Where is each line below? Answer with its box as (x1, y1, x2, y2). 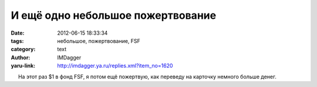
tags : (11, 37, 24, 44)
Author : (11, 53, 31, 61)
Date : (11, 29, 25, 36)
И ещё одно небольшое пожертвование (11, 9, 217, 22)
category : (11, 46, 36, 53)
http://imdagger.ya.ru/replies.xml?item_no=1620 (57, 62, 173, 69)
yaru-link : (11, 62, 35, 69)
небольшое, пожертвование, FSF (57, 37, 141, 44)
